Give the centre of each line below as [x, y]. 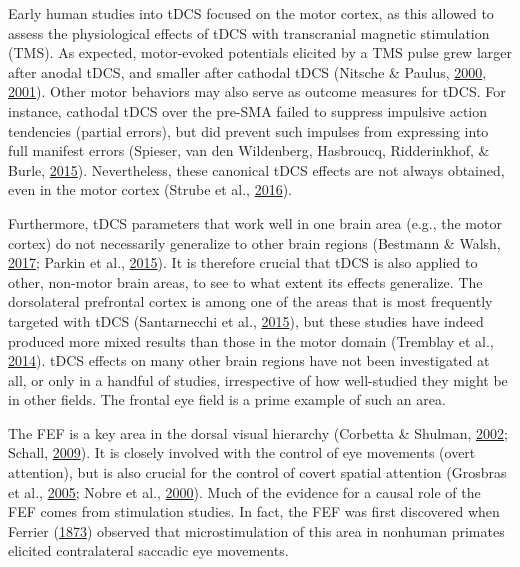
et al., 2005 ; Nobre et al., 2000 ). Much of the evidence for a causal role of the [244, 491]
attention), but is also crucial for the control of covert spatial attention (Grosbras [257, 472]
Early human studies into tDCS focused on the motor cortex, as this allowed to [251, 13]
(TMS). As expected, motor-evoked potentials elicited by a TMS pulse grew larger [260, 52]
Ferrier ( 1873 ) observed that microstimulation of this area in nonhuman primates [256, 530]
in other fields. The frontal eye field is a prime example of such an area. [227, 399]
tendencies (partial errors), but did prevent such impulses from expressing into [248, 130]
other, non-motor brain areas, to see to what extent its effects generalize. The [245, 281]
